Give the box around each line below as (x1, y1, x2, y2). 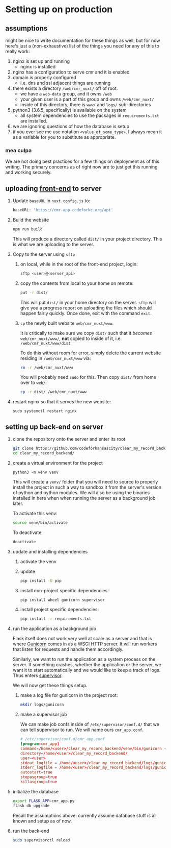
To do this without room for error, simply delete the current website (20, 350, 161, 356)
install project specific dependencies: (20, 607, 99, 613)
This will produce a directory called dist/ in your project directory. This (12, 236, 162, 242)
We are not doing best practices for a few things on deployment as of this (5, 158, 159, 164)
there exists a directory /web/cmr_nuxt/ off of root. (12, 85, 118, 91)
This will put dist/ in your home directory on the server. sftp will (20, 299, 156, 305)
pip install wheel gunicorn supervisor (20, 597, 105, 602)
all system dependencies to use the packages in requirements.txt (20, 112, 159, 118)
